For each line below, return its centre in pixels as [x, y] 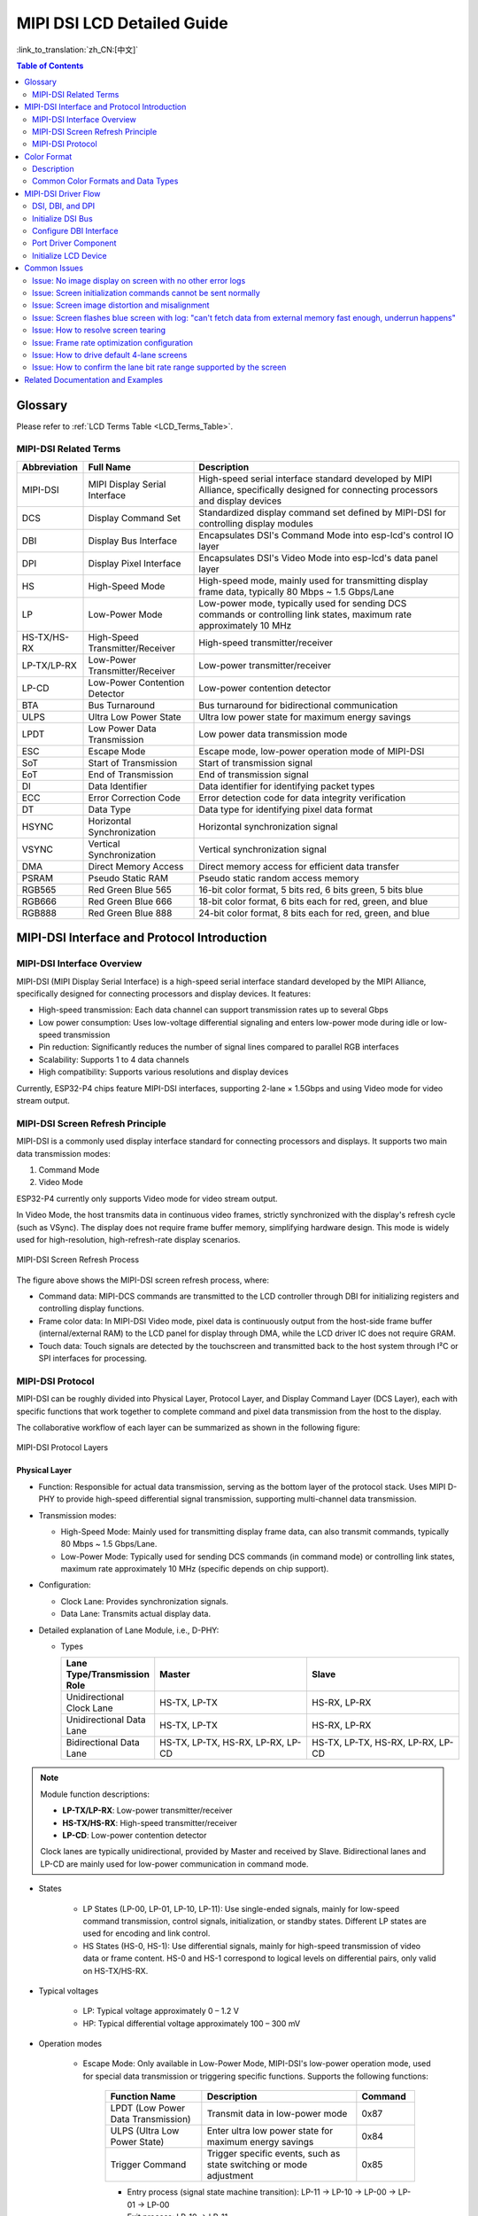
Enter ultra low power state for [270, 2131]
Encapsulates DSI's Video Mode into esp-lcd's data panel [318, 558]
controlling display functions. [92, 1308]
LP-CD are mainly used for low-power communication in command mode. [174, 1864]
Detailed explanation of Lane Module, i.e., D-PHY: [129, 1630]
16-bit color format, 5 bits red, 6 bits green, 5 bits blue [311, 889]
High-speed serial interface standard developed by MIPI [316, 479]
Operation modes [70, 2044]
